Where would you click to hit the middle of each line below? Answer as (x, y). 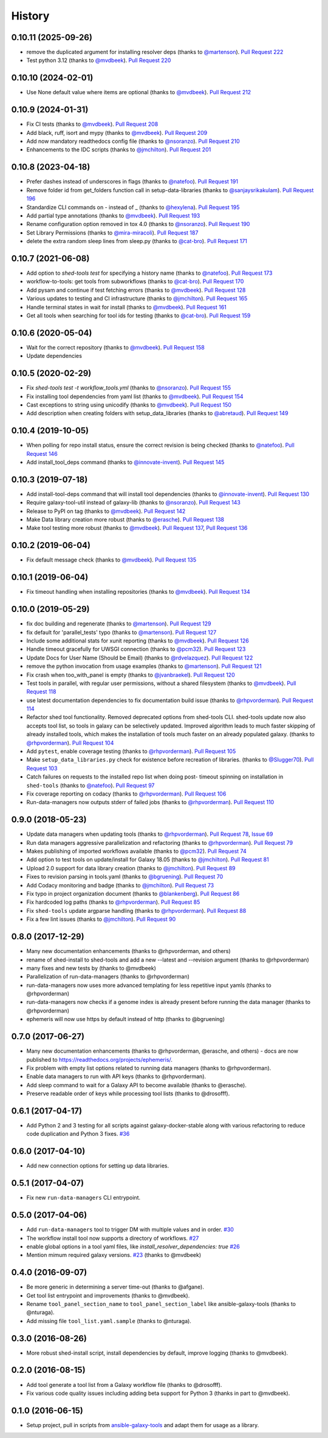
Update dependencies (54, 356)
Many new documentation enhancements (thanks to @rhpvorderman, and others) (128, 951)
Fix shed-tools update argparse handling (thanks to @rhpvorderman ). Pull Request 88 (136, 910)
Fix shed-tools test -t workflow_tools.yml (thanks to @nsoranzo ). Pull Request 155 (129, 388)
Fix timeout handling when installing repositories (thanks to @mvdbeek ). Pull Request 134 (138, 592)
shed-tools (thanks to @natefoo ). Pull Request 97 (91, 785)
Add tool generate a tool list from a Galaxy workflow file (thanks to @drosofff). (124, 1385)
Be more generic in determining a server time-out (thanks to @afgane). (115, 1287)
